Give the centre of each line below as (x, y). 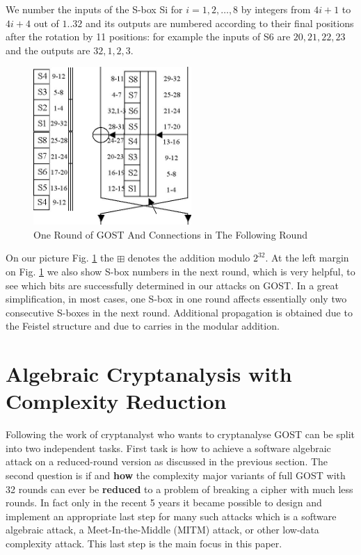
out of (46, 23)
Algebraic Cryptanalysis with (149, 374)
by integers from (276, 9)
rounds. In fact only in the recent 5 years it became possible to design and (164, 502)
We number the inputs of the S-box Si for (94, 9)
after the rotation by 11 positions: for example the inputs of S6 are (148, 37)
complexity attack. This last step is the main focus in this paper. (144, 543)
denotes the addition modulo (189, 258)
